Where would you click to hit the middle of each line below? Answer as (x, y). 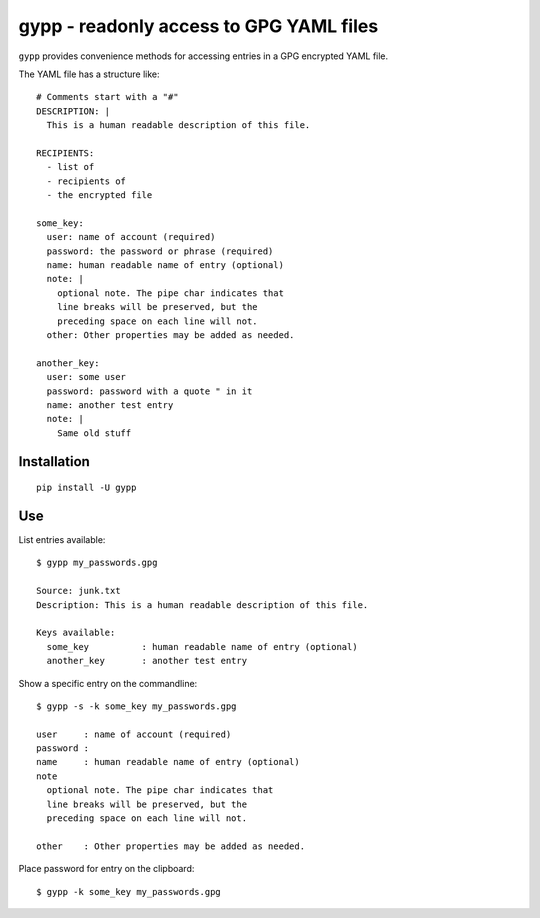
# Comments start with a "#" (107, 97)
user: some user (86, 377)
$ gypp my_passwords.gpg (97, 563)
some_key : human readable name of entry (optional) (202, 646)
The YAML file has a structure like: (89, 74)
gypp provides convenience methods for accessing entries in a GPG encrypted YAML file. (203, 56)
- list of (70, 167)
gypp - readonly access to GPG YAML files (198, 26)
